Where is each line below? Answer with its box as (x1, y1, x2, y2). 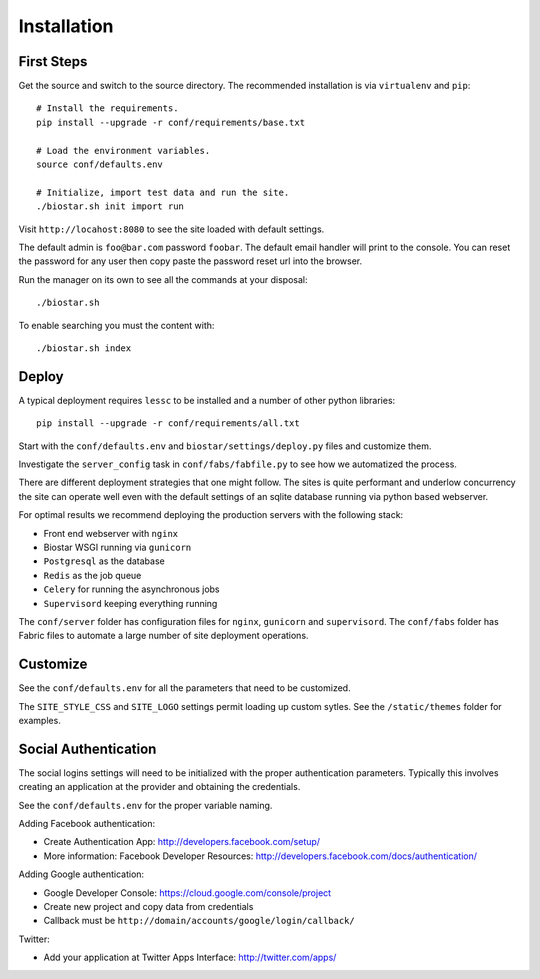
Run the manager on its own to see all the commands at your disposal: (18, 273, 309, 285)
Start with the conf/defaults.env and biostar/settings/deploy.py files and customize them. (18, 440, 432, 452)
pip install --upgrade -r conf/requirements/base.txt (36, 116, 305, 128)
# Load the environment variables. (36, 145, 211, 156)
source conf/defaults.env (36, 159, 164, 170)
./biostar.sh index (36, 342, 132, 354)
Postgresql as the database (43, 555, 165, 567)
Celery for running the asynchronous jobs (43, 583, 220, 595)
